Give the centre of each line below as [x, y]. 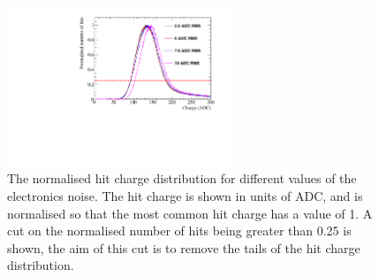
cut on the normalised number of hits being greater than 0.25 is [179, 231]
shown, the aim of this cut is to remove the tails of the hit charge [184, 247]
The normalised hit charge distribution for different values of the [182, 178]
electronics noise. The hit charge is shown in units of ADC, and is [185, 195]
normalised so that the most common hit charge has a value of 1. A [190, 213]
